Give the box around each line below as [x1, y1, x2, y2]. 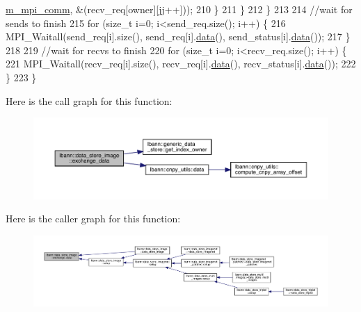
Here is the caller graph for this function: [6, 211, 181, 226]
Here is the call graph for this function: [6, 93, 173, 108]
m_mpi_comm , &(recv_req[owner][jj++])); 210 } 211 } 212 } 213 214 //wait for [6, 2, 353, 16]
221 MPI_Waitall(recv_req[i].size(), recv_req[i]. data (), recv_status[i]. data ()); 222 [6, 56, 356, 71]
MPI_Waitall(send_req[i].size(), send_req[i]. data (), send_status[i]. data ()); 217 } [6, 29, 351, 44]
